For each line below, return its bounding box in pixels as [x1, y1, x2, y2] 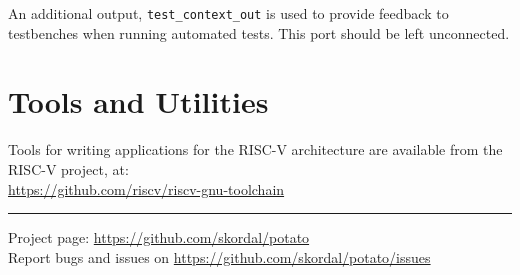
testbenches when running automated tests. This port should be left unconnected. [8, 22, 510, 43]
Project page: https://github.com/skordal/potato [8, 227, 310, 248]
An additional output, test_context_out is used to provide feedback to [8, 3, 449, 23]
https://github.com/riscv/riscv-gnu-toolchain [8, 178, 285, 199]
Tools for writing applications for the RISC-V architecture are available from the [8, 139, 503, 160]
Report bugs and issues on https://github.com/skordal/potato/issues [8, 246, 431, 267]
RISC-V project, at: [8, 158, 129, 179]
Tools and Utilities [8, 81, 269, 122]
